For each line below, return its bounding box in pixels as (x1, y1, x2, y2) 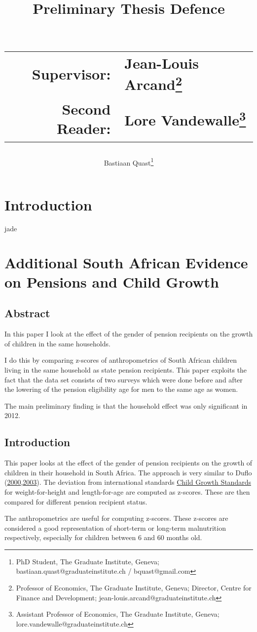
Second (62, 99, 111, 119)
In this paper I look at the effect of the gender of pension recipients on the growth (4, 329, 253, 339)
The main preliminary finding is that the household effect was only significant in (4, 400, 248, 411)
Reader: (56, 118, 111, 138)
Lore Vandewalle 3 (124, 107, 246, 130)
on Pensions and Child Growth (4, 271, 219, 292)
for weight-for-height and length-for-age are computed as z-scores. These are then (4, 486, 250, 497)
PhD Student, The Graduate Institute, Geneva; (16, 556, 159, 566)
